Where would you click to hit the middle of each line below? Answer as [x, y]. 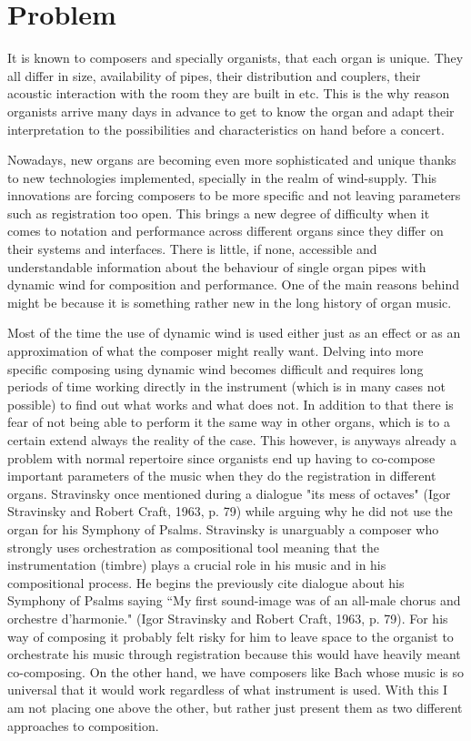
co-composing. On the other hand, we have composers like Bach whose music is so [235, 671]
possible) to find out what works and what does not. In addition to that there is [230, 404]
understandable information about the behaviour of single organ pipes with [217, 266]
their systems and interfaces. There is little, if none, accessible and [192, 249]
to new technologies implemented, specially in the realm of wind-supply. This [222, 177]
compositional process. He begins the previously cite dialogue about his [206, 582]
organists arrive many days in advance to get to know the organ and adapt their [231, 111]
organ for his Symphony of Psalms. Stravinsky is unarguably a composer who [223, 528]
